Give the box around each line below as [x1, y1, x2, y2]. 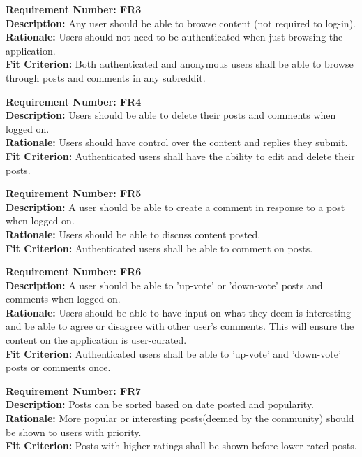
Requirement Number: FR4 [6, 94, 142, 108]
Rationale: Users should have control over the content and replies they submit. [6, 135, 348, 150]
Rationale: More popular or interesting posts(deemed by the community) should [6, 411, 354, 426]
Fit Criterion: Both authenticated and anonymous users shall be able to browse [6, 57, 354, 71]
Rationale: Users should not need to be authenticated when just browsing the [6, 29, 343, 44]
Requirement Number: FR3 [6, 2, 142, 16]
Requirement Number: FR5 [6, 186, 142, 201]
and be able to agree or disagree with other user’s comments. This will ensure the [6, 319, 354, 333]
